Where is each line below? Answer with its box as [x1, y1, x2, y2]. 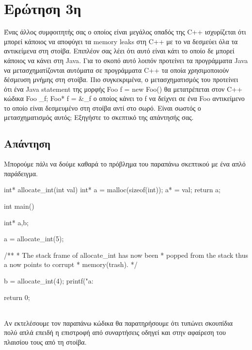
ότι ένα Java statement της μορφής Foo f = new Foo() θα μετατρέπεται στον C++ [4, 83, 242, 94]
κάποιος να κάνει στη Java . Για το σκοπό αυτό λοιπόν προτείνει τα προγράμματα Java [4, 55, 248, 65]
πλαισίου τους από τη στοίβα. [4, 336, 87, 347]
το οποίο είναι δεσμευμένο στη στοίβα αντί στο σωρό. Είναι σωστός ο [4, 102, 201, 113]
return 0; [4, 292, 30, 302]
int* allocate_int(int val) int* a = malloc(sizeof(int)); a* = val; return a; [4, 184, 221, 195]
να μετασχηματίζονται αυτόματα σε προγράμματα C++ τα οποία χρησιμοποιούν [4, 65, 229, 75]
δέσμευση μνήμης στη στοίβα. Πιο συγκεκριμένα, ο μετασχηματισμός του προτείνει [4, 74, 238, 84]
